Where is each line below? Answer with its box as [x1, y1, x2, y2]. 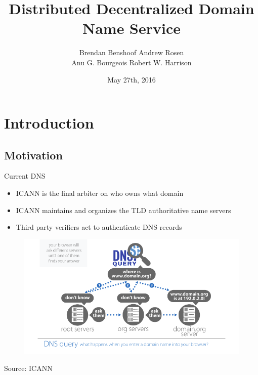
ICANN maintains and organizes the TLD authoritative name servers [16, 204, 231, 215]
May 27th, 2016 [107, 74, 156, 85]
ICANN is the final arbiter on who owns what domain [16, 188, 184, 198]
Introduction [4, 112, 94, 133]
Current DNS [4, 171, 46, 181]
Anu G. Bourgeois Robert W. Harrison [71, 57, 192, 67]
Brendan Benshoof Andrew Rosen [79, 47, 184, 58]
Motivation [4, 147, 63, 162]
